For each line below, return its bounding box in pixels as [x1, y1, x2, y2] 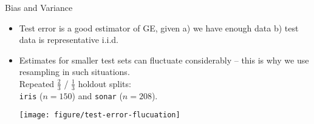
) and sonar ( [72, 89, 123, 102]
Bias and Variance [5, 1, 73, 13]
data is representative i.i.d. [19, 33, 118, 46]
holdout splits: [78, 77, 131, 90]
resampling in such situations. [19, 65, 130, 78]
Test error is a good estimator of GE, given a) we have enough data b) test [19, 21, 299, 34]
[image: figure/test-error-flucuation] [19, 111, 180, 120]
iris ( [19, 89, 43, 102]
